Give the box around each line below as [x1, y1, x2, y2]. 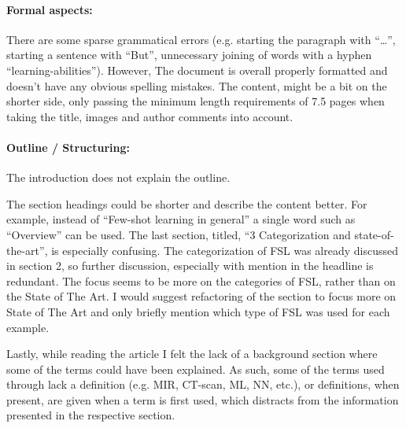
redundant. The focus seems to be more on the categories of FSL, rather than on [6, 272, 396, 289]
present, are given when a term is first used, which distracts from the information [6, 391, 399, 408]
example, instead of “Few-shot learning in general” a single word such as [6, 211, 356, 227]
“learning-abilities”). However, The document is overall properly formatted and [6, 61, 388, 78]
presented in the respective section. [6, 407, 175, 423]
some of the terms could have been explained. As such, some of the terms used [6, 360, 385, 377]
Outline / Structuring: [6, 138, 131, 155]
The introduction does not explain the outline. [6, 169, 231, 186]
